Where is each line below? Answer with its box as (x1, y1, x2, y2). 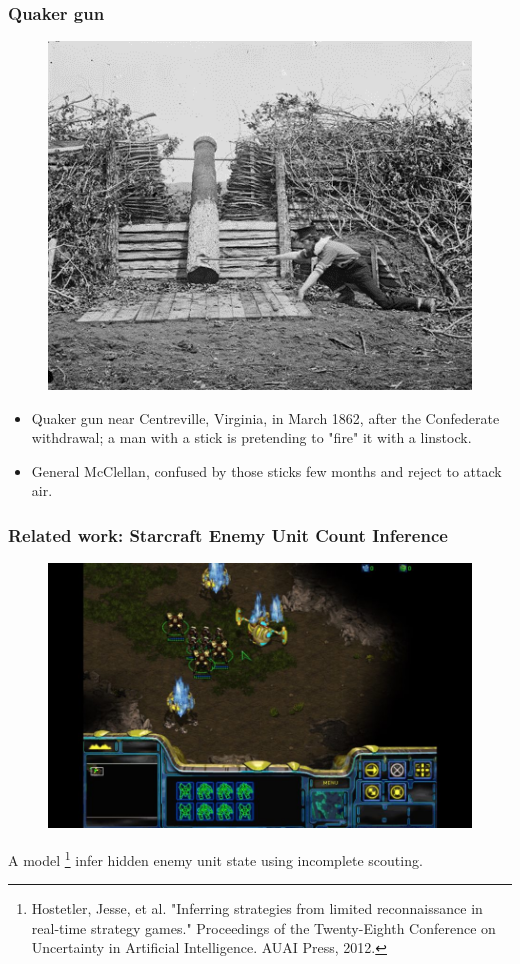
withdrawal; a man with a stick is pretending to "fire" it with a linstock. (31, 427, 472, 448)
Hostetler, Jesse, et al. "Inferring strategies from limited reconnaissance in (31, 898, 483, 919)
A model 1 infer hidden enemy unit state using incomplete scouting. (8, 846, 423, 870)
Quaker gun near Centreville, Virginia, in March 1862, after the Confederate (31, 407, 500, 428)
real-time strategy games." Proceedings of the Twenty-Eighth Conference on (31, 917, 496, 938)
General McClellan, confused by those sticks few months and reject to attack (31, 460, 502, 481)
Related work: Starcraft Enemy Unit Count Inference (8, 522, 448, 547)
